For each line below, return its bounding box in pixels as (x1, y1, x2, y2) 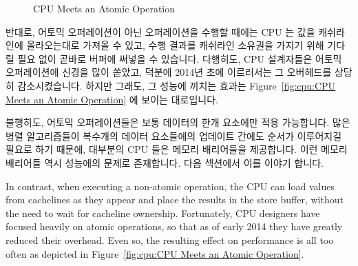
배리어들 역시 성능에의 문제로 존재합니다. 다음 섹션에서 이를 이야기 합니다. (6, 155, 324, 170)
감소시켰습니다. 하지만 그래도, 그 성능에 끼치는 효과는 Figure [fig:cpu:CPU (17, 78, 336, 92)
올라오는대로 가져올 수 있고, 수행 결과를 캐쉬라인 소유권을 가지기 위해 (26, 38, 324, 52)
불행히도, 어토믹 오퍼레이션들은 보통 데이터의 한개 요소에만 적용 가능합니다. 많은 (6, 115, 350, 130)
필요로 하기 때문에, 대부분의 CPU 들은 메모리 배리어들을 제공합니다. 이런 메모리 (6, 142, 348, 156)
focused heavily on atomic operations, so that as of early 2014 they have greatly (6, 219, 343, 234)
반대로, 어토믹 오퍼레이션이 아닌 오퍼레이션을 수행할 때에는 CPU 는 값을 (6, 24, 315, 39)
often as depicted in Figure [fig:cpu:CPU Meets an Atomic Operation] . (6, 246, 304, 260)
